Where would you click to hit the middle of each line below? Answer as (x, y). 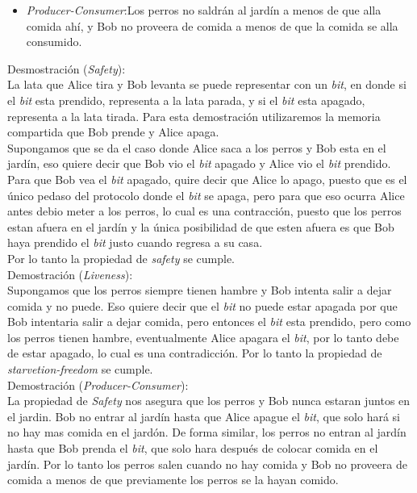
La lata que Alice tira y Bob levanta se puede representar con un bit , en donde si (207, 84)
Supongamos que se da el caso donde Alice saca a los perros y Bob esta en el (197, 147)
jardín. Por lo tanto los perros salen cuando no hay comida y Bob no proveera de (207, 464)
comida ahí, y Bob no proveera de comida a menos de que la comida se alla (212, 25)
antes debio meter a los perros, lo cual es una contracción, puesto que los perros (204, 211)
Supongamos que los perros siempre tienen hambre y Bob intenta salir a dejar (200, 290)
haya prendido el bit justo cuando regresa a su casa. (135, 242)
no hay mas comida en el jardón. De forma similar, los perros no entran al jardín (207, 432)
